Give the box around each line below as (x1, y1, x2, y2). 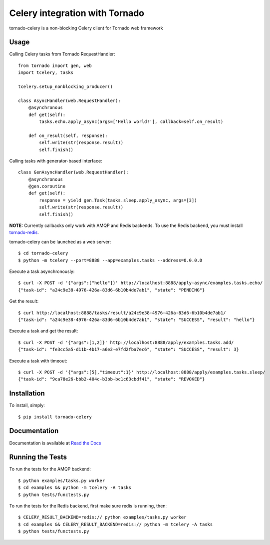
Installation (9, 389, 45, 397)
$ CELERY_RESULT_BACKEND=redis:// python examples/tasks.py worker (18, 514, 187, 520)
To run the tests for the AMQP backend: (9, 466, 91, 472)
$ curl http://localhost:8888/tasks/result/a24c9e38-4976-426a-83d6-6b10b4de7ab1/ (18, 310, 226, 315)
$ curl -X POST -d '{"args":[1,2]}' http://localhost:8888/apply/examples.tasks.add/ (18, 339, 234, 345)
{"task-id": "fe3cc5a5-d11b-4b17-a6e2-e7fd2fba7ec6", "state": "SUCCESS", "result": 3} (18, 346, 240, 352)
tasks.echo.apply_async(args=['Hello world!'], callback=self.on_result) (39, 118, 224, 124)
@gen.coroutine (28, 183, 66, 189)
